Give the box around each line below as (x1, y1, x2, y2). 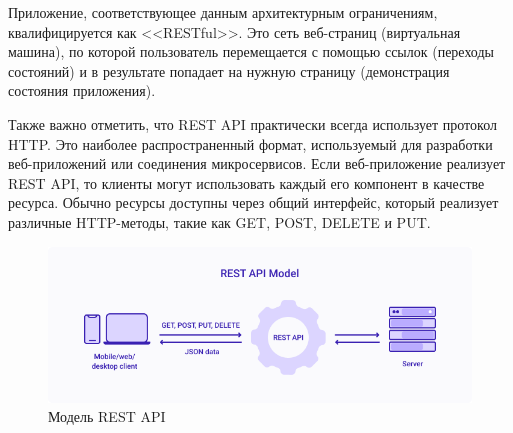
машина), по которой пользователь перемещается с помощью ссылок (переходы (8, 41, 494, 62)
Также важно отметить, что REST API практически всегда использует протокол (8, 113, 497, 134)
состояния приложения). (8, 80, 156, 101)
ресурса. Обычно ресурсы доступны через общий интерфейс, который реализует (8, 192, 499, 213)
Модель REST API (48, 406, 166, 427)
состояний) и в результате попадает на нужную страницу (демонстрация (8, 60, 450, 81)
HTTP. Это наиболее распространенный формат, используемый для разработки (8, 133, 493, 154)
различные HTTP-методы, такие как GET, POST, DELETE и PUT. (8, 211, 431, 232)
